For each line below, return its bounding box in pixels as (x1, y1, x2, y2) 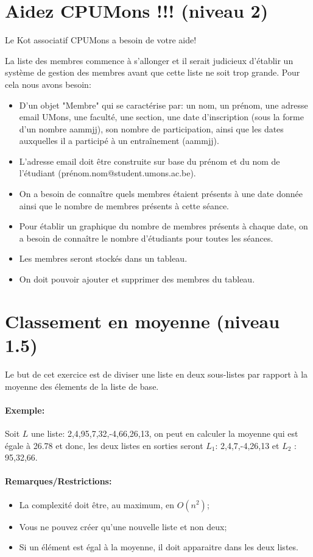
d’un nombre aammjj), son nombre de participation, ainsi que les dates (19, 122, 284, 135)
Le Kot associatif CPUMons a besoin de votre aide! (5, 34, 197, 46)
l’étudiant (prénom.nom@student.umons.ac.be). (19, 167, 196, 179)
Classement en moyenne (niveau (5, 308, 280, 333)
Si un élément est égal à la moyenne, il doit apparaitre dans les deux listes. (19, 541, 298, 553)
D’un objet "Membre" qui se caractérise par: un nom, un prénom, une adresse (19, 98, 308, 111)
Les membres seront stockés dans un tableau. (19, 252, 188, 265)
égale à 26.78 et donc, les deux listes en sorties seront (5, 439, 203, 451)
